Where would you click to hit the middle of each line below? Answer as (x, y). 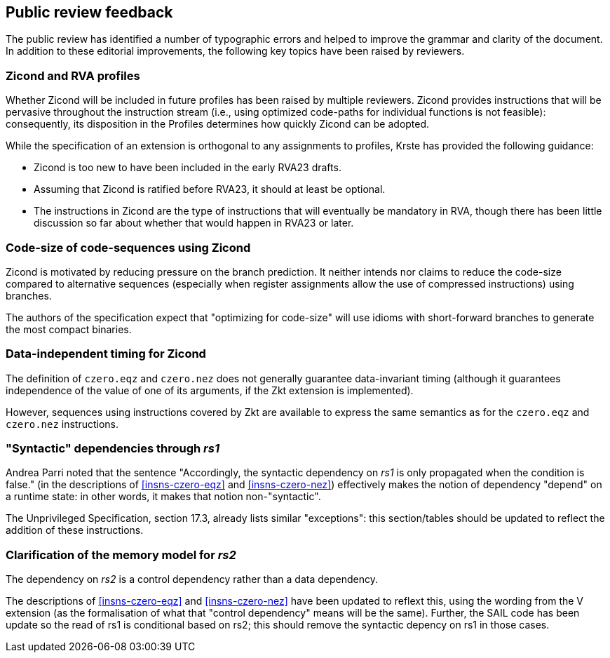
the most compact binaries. (69, 329)
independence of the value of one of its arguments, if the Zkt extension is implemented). (210, 390)
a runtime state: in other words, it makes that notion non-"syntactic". (163, 497)
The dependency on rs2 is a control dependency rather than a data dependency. (192, 579)
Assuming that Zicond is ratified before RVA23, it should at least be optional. (210, 189)
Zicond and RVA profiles (73, 75)
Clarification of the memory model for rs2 (121, 555)
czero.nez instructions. (62, 424)
